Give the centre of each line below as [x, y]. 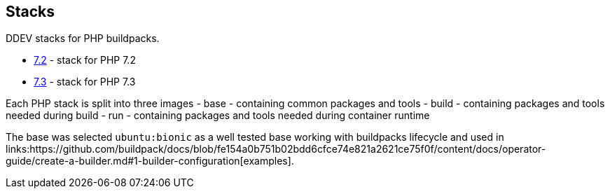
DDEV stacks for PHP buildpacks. [83, 39]
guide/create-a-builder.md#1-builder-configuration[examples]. [150, 161]
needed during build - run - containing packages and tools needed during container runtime [218, 116]
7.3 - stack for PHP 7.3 [85, 82]
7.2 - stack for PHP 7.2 [85, 60]
